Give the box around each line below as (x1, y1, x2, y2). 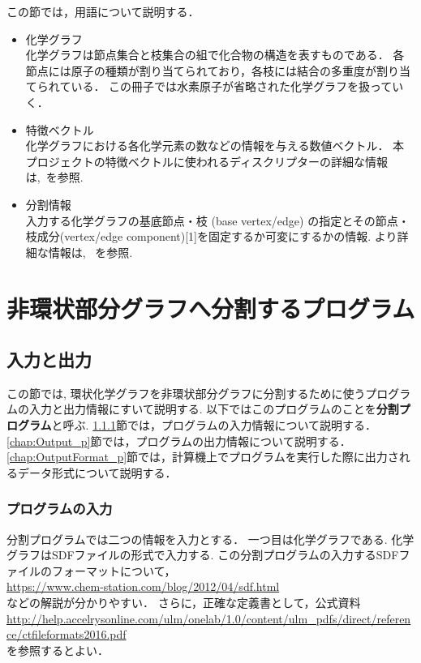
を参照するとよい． (6, 641, 109, 658)
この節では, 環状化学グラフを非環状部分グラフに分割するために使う (6, 384, 366, 401)
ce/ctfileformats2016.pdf (6, 626, 127, 643)
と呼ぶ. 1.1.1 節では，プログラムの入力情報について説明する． (51, 417, 377, 434)
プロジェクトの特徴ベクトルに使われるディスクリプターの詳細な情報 (25, 152, 389, 169)
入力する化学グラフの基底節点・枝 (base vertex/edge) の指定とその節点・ (25, 212, 410, 229)
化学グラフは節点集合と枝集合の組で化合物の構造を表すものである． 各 (25, 46, 405, 63)
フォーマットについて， (51, 562, 176, 579)
